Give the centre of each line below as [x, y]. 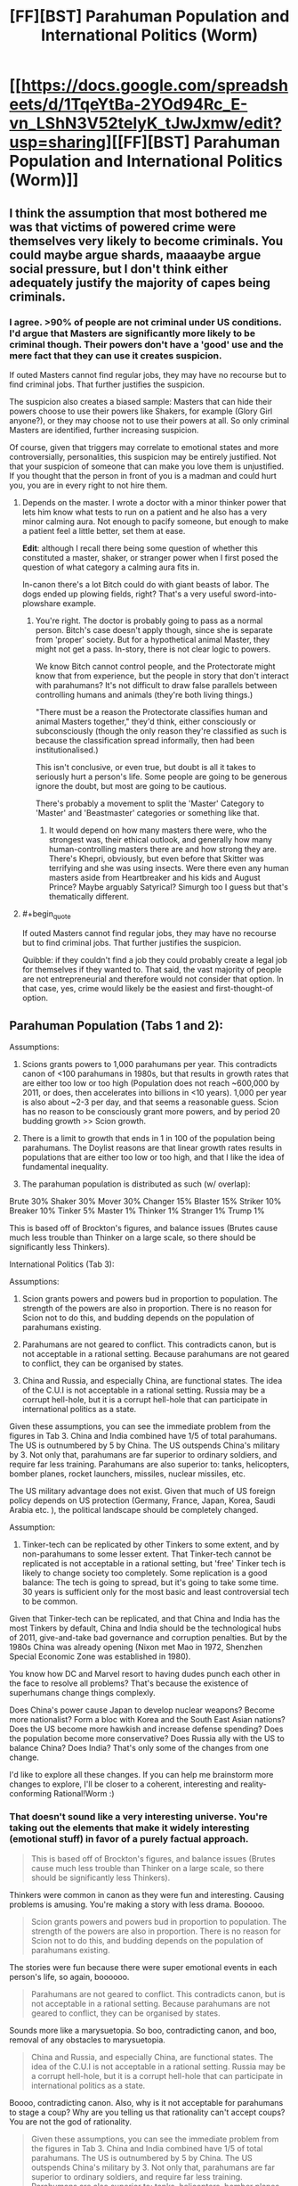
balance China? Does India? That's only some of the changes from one [139, 1748]
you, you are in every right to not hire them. [89, 485]
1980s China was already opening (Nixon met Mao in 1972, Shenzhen [136, 1648]
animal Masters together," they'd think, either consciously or [145, 721]
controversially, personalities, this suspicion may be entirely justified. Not [143, 456]
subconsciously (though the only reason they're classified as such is [161, 731]
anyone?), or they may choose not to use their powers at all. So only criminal [149, 420]
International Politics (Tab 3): [62, 1264]
